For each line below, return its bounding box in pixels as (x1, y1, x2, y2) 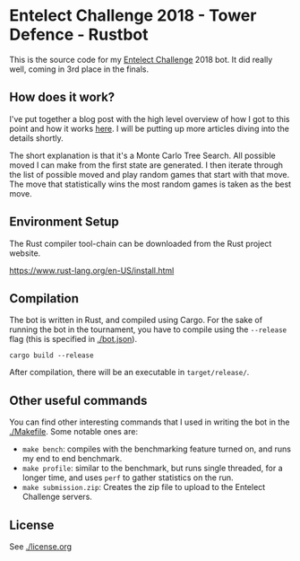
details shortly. (9, 132, 64, 144)
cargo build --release (9, 351, 94, 360)
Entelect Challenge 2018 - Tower (9, 5, 257, 26)
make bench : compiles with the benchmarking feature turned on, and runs (21, 443, 291, 454)
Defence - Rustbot (9, 24, 149, 45)
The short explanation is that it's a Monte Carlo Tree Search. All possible (9, 150, 276, 161)
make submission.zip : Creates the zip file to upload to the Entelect (21, 482, 266, 493)
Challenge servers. (21, 491, 92, 503)
